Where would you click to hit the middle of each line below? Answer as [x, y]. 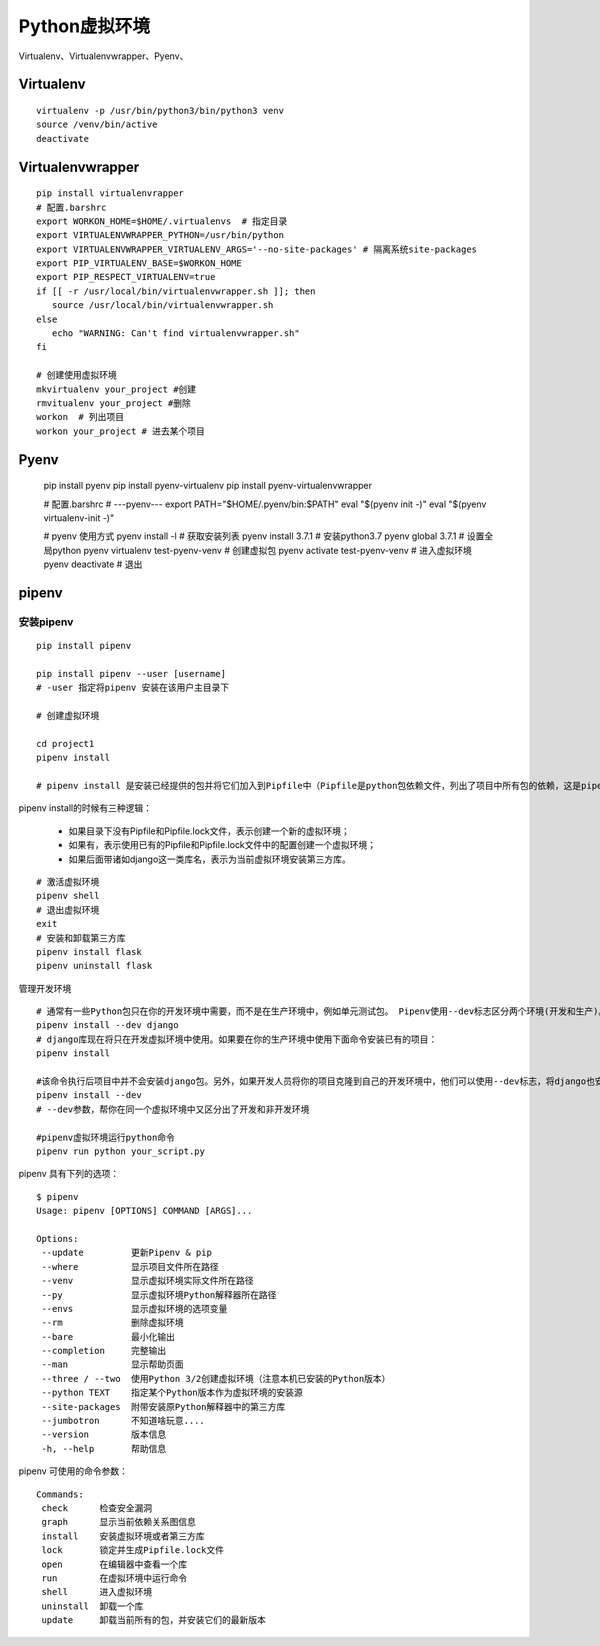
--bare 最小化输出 [108, 1336]
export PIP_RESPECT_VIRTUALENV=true [126, 277]
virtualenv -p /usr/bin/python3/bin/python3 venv [160, 110]
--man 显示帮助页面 [112, 1364]
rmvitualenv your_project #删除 [114, 403]
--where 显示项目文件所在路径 [130, 1266]
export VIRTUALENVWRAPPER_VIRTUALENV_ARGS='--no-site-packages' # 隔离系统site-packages [257, 249]
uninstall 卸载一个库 [92, 1606]
